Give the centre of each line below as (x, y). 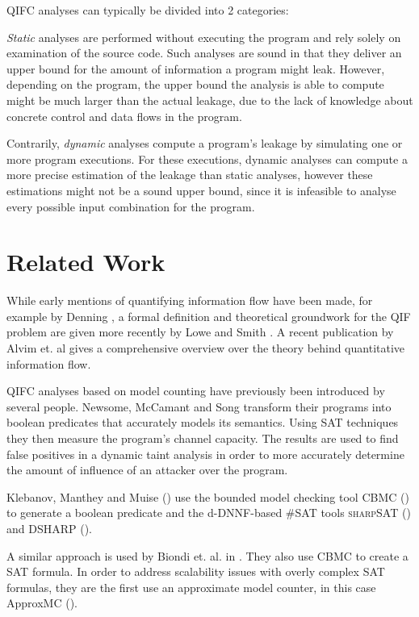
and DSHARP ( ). (50, 528)
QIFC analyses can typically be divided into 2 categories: (148, 10)
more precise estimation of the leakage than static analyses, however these (190, 175)
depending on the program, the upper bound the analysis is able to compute (195, 84)
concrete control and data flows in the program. (124, 116)
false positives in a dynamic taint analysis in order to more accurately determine (205, 454)
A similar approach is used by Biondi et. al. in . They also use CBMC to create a (207, 555)
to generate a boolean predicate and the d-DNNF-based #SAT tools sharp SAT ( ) (209, 513)
